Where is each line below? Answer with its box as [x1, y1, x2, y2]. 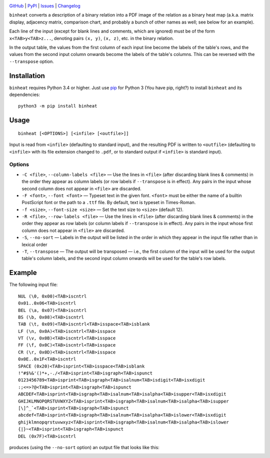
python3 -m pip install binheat [18, 103, 97, 109]
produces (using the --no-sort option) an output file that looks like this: [9, 444, 159, 450]
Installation [9, 71, 45, 80]
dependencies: [9, 91, 40, 97]
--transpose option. [9, 58, 54, 64]
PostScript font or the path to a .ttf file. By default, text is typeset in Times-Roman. [21, 199, 196, 205]
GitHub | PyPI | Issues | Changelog [9, 3, 80, 8]
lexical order [21, 241, 47, 247]
